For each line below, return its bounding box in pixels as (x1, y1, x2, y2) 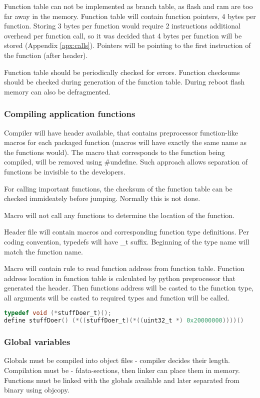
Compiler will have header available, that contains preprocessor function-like (4, 127, 238, 137)
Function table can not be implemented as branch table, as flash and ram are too (4, 1, 253, 11)
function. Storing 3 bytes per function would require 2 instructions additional (4, 20, 241, 31)
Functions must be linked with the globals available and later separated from (4, 374, 239, 385)
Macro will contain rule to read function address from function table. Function (4, 263, 244, 273)
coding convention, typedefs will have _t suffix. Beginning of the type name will (4, 236, 249, 246)
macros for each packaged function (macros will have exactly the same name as (4, 137, 246, 147)
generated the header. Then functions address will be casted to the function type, (4, 282, 253, 293)
